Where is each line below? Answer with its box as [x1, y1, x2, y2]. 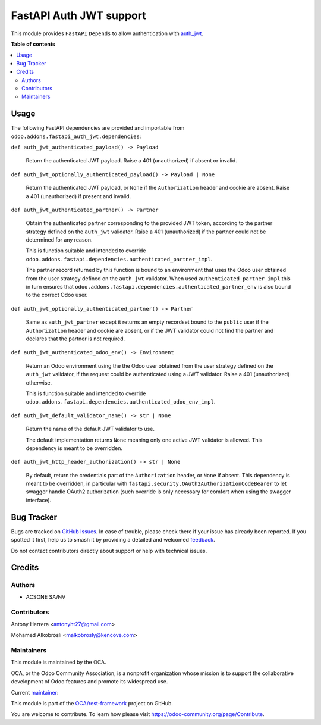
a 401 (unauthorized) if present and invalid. [26, 192, 131, 199]
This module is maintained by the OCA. [11, 658, 106, 666]
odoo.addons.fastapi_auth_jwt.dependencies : [11, 133, 141, 140]
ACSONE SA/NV [26, 593, 66, 601]
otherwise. [26, 379, 52, 386]
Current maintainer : [11, 689, 59, 696]
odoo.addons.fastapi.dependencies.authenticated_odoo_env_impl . [26, 398, 216, 405]
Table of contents [11, 40, 56, 48]
